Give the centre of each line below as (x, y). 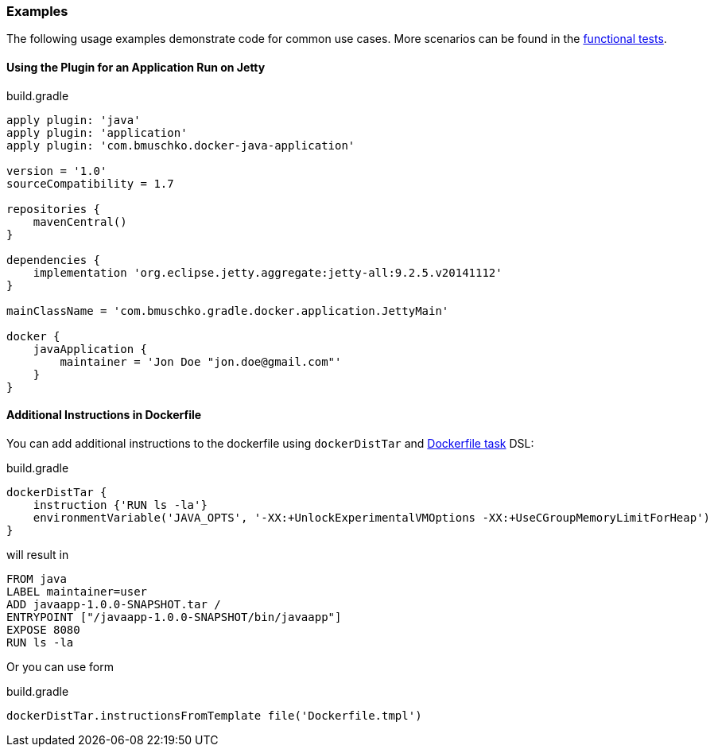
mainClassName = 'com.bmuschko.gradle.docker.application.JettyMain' (228, 311)
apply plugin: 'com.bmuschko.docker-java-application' (181, 145)
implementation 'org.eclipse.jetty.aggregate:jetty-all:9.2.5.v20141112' (268, 272)
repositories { (54, 209)
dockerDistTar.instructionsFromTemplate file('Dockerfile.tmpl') (214, 715)
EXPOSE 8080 (43, 629)
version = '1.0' (57, 171)
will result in (38, 554)
